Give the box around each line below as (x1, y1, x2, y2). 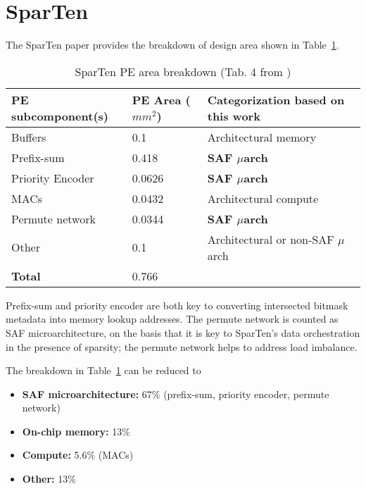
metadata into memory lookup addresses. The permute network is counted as (6, 311, 339, 326)
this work (207, 107, 260, 124)
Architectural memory (207, 128, 317, 145)
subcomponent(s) (11, 107, 108, 124)
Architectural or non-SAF (207, 230, 334, 247)
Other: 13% (22, 471, 76, 486)
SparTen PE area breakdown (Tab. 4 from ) (75, 63, 291, 80)
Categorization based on (207, 91, 345, 108)
